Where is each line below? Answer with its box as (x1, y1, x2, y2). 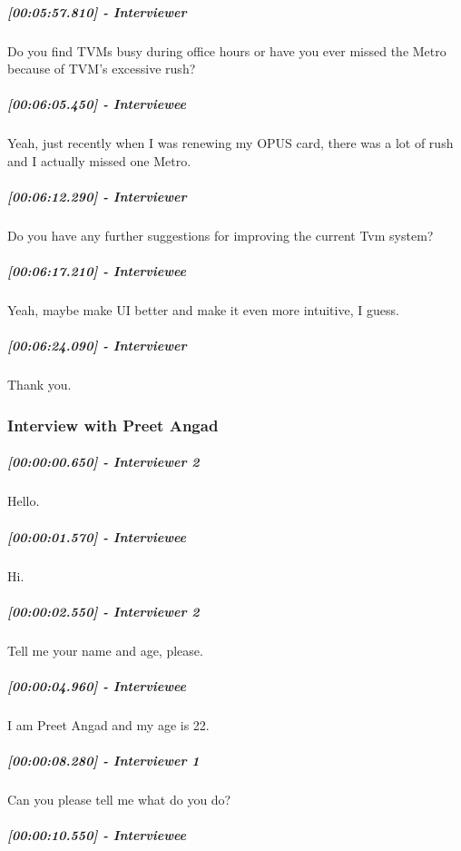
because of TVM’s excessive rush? (7, 59, 196, 78)
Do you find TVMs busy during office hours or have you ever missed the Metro (7, 41, 446, 60)
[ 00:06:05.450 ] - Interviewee (7, 94, 187, 114)
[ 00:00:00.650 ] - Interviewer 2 (7, 452, 200, 471)
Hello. (7, 491, 40, 510)
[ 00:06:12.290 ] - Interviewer (7, 187, 187, 206)
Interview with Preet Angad (7, 413, 219, 436)
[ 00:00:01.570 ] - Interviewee (7, 527, 187, 546)
